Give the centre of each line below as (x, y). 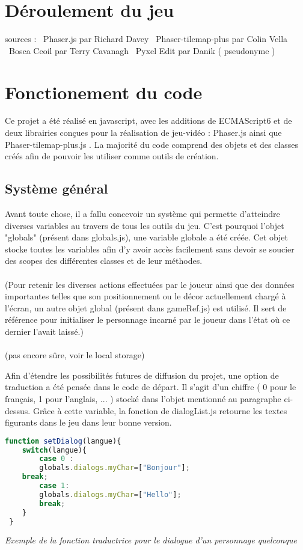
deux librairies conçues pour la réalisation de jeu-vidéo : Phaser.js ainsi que (143, 133)
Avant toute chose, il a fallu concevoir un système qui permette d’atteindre (142, 214)
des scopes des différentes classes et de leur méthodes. (104, 261)
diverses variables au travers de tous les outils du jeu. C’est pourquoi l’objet (145, 225)
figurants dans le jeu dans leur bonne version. (88, 422)
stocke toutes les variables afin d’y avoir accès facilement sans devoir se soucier (150, 249)
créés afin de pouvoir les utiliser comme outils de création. (112, 156)
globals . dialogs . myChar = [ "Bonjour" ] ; (115, 468)
